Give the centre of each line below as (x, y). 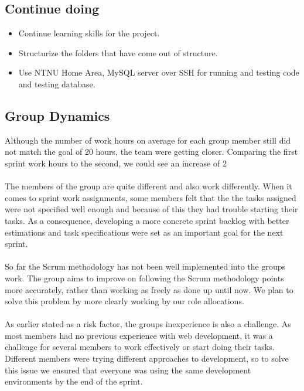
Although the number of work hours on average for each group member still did (148, 140)
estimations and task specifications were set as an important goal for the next (144, 232)
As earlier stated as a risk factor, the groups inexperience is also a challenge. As (148, 324)
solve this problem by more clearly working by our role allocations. (124, 301)
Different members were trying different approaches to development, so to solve (147, 358)
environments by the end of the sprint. (74, 381)
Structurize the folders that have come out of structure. (118, 52)
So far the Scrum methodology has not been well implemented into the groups (145, 266)
